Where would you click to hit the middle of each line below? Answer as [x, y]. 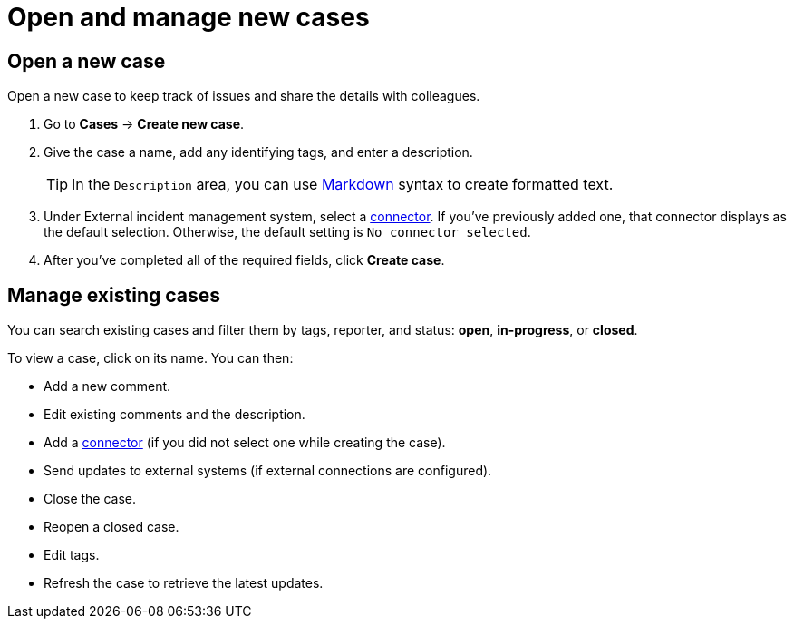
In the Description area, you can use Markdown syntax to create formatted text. [343, 185]
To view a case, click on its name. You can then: [150, 358]
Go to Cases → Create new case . [144, 124]
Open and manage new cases [189, 17]
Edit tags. [72, 555]
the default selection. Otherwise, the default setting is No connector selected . [287, 232]
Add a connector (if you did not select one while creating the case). [245, 443]
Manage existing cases [114, 295]
